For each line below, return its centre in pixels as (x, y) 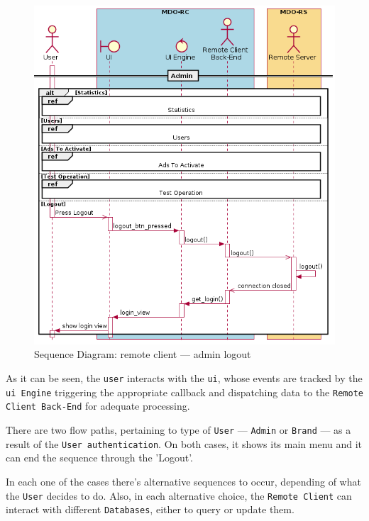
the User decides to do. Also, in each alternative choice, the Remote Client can (179, 495)
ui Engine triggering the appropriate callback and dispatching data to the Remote (184, 392)
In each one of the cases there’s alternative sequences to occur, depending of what (183, 481)
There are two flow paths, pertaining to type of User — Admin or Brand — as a (178, 430)
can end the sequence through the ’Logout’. (99, 458)
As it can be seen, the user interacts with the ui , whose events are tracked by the (184, 378)
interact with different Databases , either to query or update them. (150, 509)
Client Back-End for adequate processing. (98, 406)
